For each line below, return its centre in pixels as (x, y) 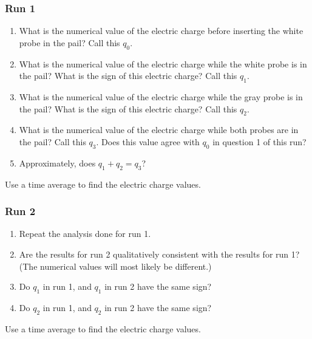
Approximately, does (57, 163)
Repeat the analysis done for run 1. (85, 234)
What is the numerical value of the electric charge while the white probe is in (163, 63)
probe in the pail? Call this (70, 42)
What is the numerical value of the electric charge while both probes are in (159, 130)
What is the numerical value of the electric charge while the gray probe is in (161, 97)
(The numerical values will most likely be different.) (115, 266)
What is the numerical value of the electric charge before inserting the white (161, 31)
